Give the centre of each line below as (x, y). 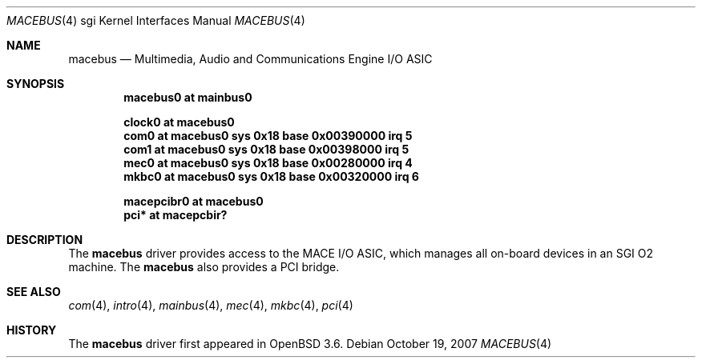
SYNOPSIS (36, 84)
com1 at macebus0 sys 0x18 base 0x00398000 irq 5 (266, 149)
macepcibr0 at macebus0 (194, 201)
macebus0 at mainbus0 (188, 97)
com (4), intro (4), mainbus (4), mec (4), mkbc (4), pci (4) (211, 305)
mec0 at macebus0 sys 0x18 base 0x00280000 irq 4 (268, 163)
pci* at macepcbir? (175, 215)
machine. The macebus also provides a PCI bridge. (204, 267)
